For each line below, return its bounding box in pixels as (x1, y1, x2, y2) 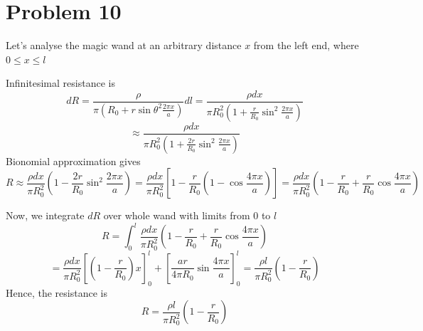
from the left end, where (253, 38, 359, 53)
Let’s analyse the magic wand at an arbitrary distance (6, 38, 242, 53)
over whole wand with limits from (103, 208, 250, 223)
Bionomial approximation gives (6, 153, 141, 168)
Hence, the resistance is (6, 285, 107, 300)
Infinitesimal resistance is (6, 75, 115, 90)
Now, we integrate (6, 208, 85, 223)
